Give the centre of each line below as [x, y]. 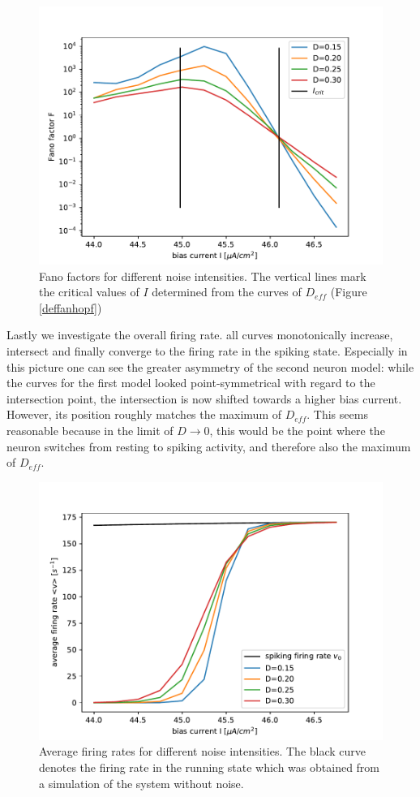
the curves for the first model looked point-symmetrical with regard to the [191, 383]
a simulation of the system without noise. [141, 783]
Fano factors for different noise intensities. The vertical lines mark [203, 276]
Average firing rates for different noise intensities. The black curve [203, 751]
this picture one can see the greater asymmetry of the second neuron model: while [210, 366]
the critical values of [89, 292]
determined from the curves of [227, 292]
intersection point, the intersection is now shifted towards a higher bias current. [204, 398]
